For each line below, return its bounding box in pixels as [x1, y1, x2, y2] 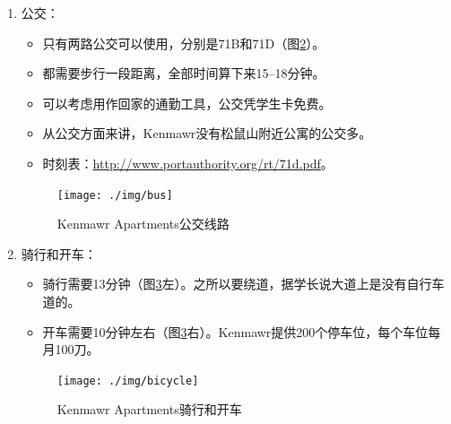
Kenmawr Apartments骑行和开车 [56, 400, 242, 419]
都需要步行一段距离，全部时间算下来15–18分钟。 [42, 64, 325, 82]
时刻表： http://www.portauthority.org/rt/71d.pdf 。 [42, 153, 334, 172]
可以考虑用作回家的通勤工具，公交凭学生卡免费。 [42, 93, 332, 112]
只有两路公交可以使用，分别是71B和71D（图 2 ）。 [42, 33, 325, 52]
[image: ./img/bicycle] [56, 374, 199, 387]
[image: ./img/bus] [56, 188, 173, 202]
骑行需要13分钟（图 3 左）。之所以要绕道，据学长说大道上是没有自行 [42, 274, 432, 293]
